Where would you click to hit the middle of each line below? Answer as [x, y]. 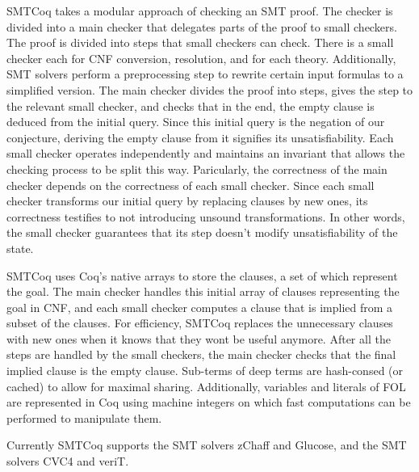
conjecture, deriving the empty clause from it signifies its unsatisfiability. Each [200, 137]
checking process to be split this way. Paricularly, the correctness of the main [197, 169]
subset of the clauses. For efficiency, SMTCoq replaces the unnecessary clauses [200, 323]
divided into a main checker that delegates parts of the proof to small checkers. [202, 26]
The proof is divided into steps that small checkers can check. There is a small [200, 42]
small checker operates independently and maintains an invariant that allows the [206, 153]
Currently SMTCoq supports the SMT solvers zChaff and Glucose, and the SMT [207, 445]
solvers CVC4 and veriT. [68, 461]
